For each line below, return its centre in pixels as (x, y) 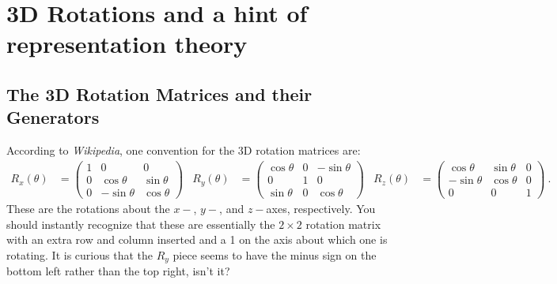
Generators (53, 117)
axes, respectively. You (321, 208)
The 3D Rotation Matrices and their (159, 93)
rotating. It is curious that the (80, 254)
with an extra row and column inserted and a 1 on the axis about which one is (197, 239)
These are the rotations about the (88, 208)
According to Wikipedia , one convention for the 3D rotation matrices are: (184, 150)
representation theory (127, 44)
